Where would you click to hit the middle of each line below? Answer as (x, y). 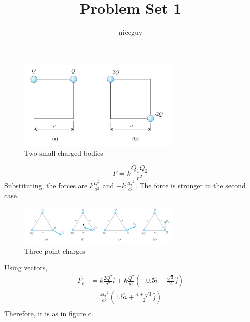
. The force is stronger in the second (190, 186)
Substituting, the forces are (46, 186)
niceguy (131, 32)
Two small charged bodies (64, 152)
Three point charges (55, 251)
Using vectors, (26, 268)
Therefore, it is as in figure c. (49, 314)
